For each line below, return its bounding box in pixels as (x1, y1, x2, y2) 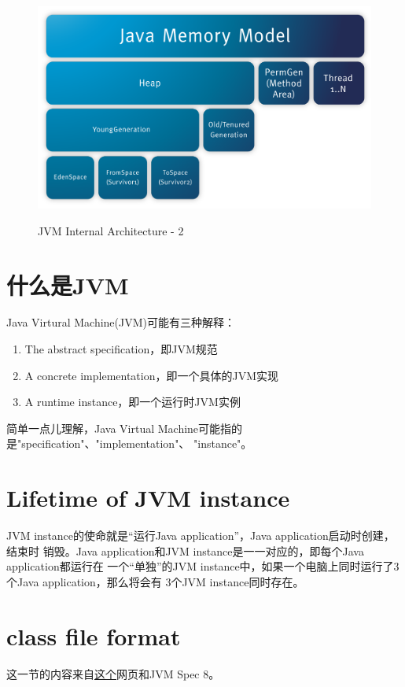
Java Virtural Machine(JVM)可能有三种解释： (6, 314, 235, 331)
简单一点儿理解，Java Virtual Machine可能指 (6, 419, 232, 436)
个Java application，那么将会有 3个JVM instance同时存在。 (6, 573, 304, 589)
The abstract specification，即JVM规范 (24, 341, 218, 357)
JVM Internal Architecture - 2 (38, 222, 184, 238)
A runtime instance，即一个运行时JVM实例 (24, 393, 241, 410)
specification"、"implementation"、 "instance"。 (21, 435, 252, 452)
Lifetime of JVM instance (6, 482, 290, 514)
